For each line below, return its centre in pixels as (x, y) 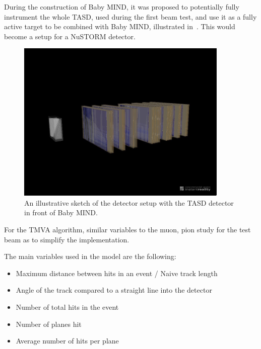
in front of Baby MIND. (61, 212)
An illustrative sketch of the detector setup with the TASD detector (129, 202)
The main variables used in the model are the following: (90, 256)
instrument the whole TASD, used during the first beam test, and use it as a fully (130, 16)
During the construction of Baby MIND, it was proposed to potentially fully (122, 7)
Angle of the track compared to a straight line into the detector (114, 290)
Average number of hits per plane (67, 341)
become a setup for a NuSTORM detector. (70, 36)
